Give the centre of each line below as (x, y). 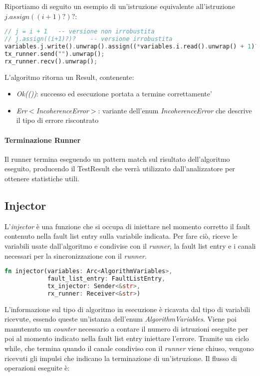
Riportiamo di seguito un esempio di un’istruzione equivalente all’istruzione (120, 6)
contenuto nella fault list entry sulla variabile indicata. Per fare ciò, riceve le (121, 236)
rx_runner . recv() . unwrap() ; (51, 61)
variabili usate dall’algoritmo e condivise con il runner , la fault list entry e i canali (130, 245)
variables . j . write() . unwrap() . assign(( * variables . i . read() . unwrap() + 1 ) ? (131, 46)
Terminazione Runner (43, 140)
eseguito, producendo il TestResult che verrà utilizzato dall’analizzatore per (120, 169)
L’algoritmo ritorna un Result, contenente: (69, 77)
